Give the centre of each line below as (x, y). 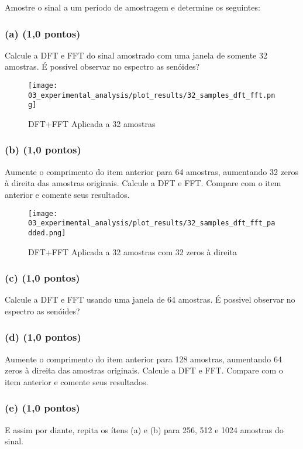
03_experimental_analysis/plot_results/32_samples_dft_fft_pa (152, 223)
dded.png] (47, 233)
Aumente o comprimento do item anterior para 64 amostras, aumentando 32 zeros (152, 171)
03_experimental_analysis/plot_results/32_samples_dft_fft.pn (152, 95)
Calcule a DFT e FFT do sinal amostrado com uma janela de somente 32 (136, 55)
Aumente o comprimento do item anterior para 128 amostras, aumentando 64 (143, 359)
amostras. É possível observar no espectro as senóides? (102, 66)
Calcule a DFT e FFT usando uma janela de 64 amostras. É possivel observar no (150, 299)
